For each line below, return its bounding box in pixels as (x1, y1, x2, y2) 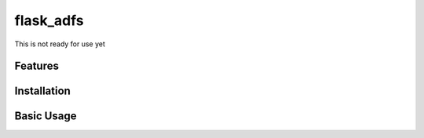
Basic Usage (14, 110, 77, 123)
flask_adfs (14, 12, 84, 29)
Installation (14, 85, 71, 98)
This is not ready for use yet (14, 39, 106, 49)
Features (14, 60, 59, 73)
